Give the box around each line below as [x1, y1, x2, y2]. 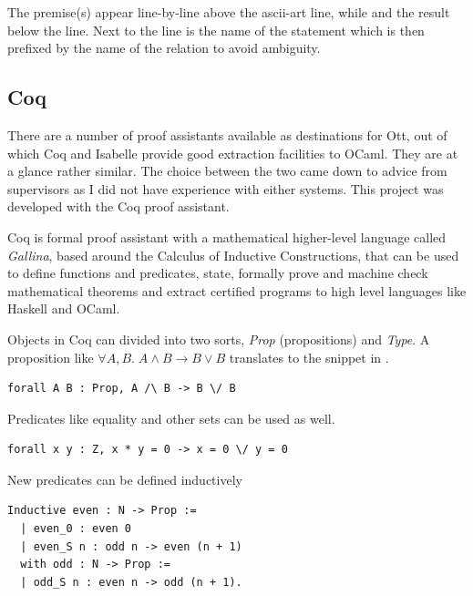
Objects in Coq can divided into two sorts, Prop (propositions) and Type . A [7, 329, 430, 348]
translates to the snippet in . [229, 347, 389, 366]
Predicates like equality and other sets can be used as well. [7, 408, 335, 427]
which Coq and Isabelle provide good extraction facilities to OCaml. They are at [7, 143, 458, 162]
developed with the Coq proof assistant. [7, 197, 230, 216]
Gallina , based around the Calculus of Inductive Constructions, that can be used [7, 245, 459, 264]
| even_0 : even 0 [20, 522, 132, 536]
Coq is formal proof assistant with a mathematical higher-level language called [7, 227, 447, 246]
